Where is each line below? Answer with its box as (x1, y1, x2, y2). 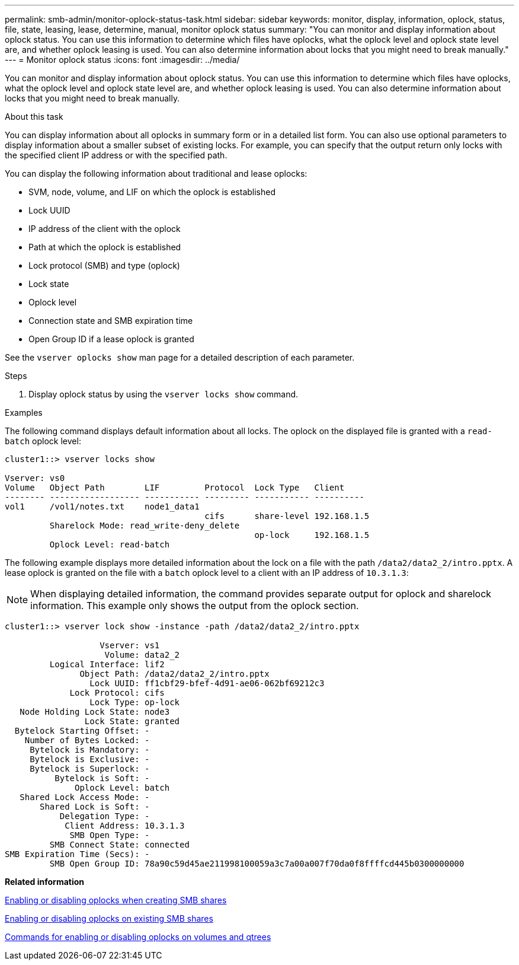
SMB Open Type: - (69, 830, 150, 840)
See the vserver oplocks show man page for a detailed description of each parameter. (5, 352, 355, 362)
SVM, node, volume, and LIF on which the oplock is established (28, 187, 276, 197)
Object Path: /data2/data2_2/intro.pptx (79, 669, 270, 679)
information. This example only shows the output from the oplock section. (30, 600, 359, 612)
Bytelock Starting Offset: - (14, 726, 150, 735)
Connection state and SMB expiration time (28, 316, 193, 326)
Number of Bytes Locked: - (24, 735, 150, 745)
